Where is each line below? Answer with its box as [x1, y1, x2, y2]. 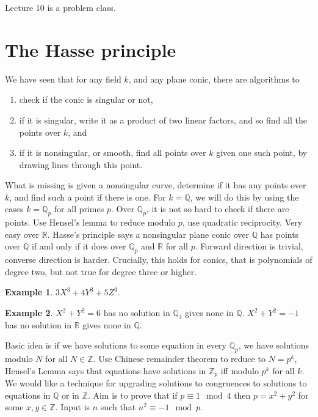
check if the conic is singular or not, [19, 93, 153, 106]
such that [100, 400, 136, 413]
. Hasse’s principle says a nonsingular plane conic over [47, 227, 250, 240]
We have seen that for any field [5, 72, 121, 85]
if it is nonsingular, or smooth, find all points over [19, 146, 206, 159]
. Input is [55, 400, 90, 413]
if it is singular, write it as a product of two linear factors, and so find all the [19, 113, 307, 126]
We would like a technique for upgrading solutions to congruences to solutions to [5, 377, 307, 389]
